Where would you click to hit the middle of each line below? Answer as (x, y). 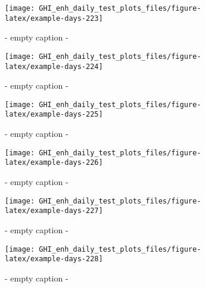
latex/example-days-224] (54, 66)
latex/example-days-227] (54, 211)
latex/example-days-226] (54, 163)
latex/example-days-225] (54, 115)
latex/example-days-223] (54, 18)
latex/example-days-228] (54, 259)
